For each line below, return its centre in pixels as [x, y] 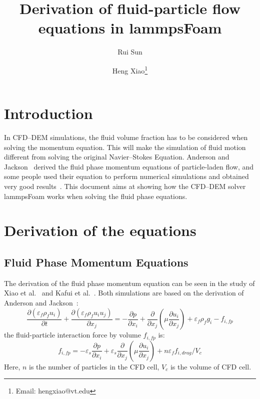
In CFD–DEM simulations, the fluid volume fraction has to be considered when [126, 137]
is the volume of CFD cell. [211, 366]
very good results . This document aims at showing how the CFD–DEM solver [125, 186]
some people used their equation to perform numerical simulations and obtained [126, 176]
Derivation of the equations [100, 230]
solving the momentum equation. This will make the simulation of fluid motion [125, 147]
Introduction [48, 113]
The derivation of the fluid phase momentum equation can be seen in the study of [129, 283]
